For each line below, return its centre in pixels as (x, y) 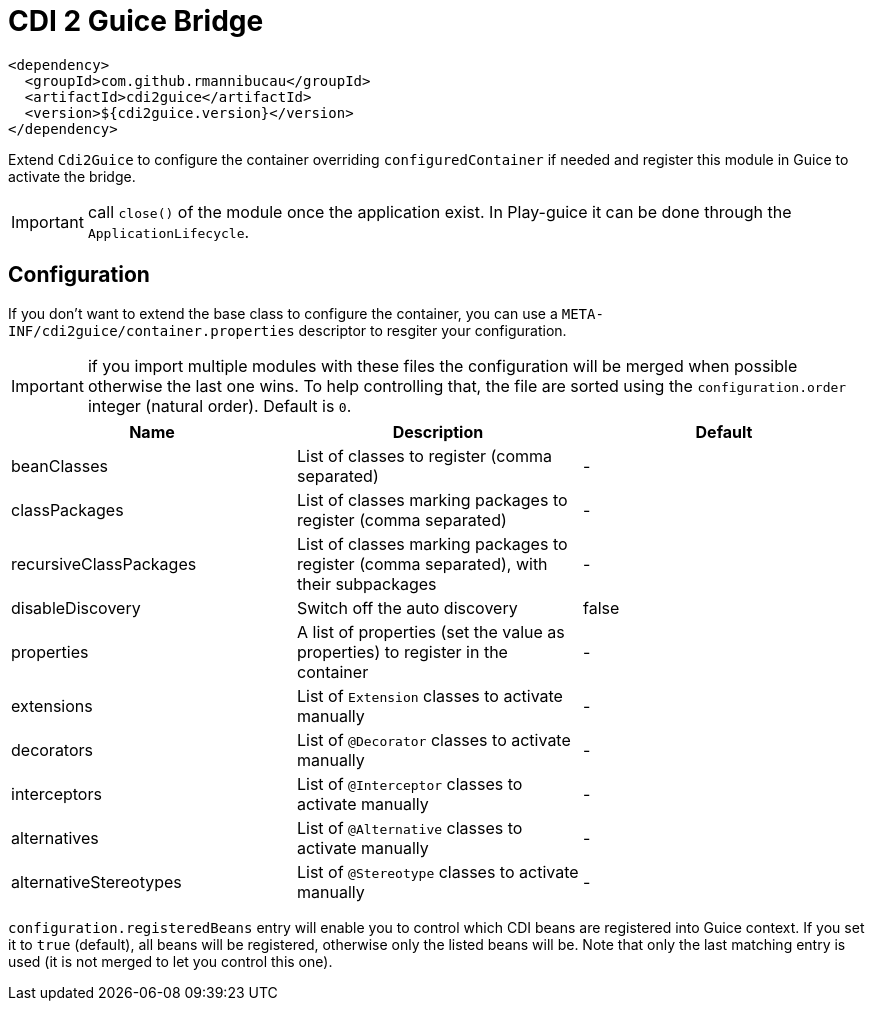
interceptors (56, 793)
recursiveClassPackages (104, 563)
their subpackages (366, 583)
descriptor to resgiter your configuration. (432, 330)
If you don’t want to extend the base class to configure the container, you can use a (283, 313)
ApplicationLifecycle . (168, 231)
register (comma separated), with (422, 563)
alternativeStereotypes (96, 881)
